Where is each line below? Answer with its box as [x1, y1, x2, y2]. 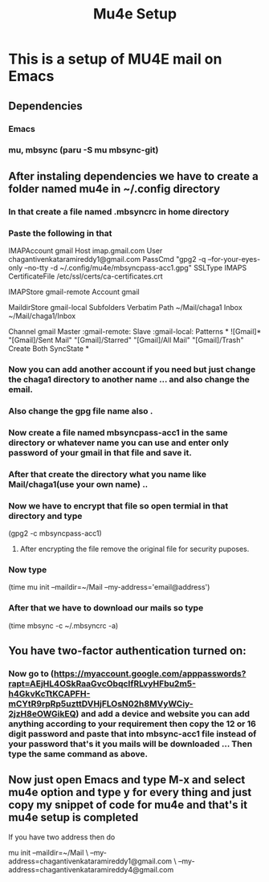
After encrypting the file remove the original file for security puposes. [19, 544, 250, 554]
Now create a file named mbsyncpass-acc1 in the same [8, 427, 228, 438]
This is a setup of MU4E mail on [8, 50, 222, 68]
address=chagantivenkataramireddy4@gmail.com [8, 864, 174, 874]
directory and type [8, 510, 83, 521]
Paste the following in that [8, 227, 112, 239]
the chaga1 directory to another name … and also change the [8, 374, 251, 385]
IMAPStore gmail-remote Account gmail [8, 287, 140, 297]
